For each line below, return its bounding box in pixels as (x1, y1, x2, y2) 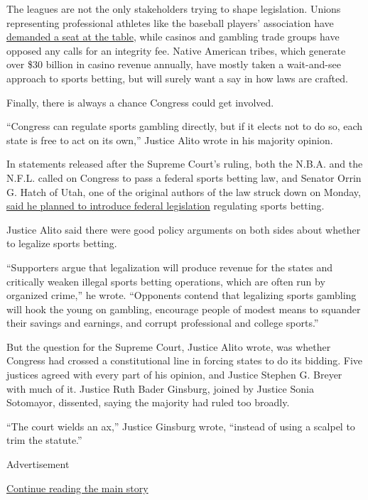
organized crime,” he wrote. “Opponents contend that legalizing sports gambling (6, 288, 357, 303)
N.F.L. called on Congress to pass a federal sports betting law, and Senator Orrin (6, 170, 362, 185)
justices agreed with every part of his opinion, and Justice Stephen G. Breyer (6, 367, 342, 382)
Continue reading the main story (6, 480, 148, 495)
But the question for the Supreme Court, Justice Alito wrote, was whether (6, 339, 331, 354)
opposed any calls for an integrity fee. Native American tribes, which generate (6, 43, 346, 58)
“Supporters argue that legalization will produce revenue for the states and (6, 259, 332, 274)
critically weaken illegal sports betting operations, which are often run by (6, 273, 325, 288)
